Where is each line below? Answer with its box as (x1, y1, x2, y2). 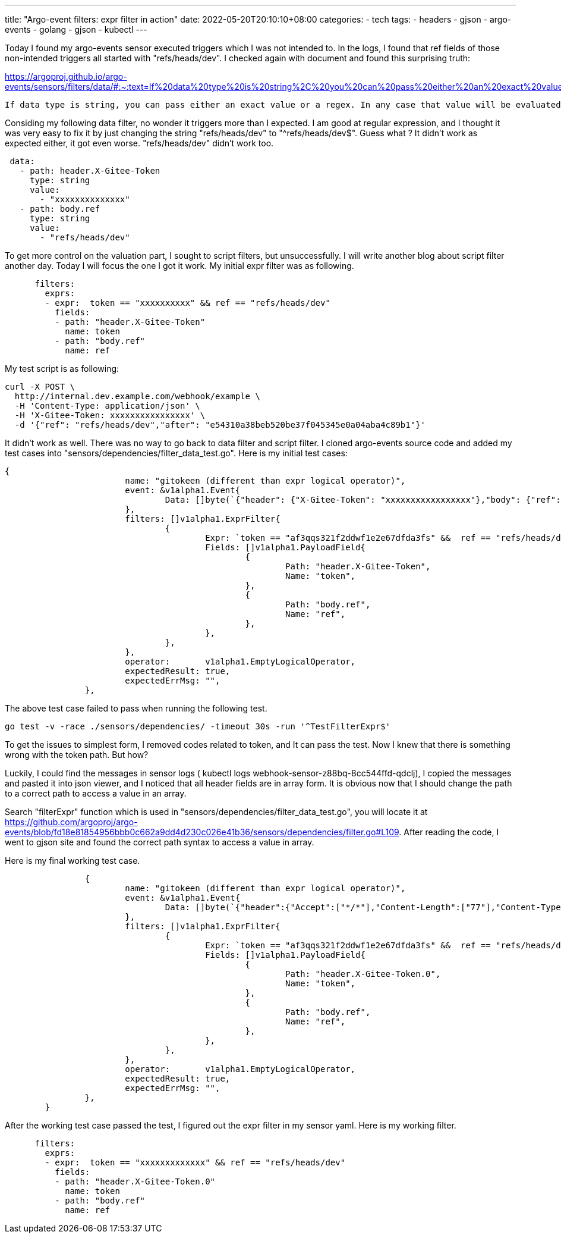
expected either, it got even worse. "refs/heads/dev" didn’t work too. (5, 138, 274, 148)
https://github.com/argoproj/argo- (5, 817, 138, 827)
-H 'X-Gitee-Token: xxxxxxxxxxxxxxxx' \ (14, 410, 206, 420)
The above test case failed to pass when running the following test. (5, 703, 267, 713)
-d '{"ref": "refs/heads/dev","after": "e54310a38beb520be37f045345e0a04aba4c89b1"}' (14, 420, 426, 430)
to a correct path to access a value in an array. (5, 788, 187, 798)
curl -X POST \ (5, 382, 75, 391)
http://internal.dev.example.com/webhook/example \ (14, 391, 260, 401)
